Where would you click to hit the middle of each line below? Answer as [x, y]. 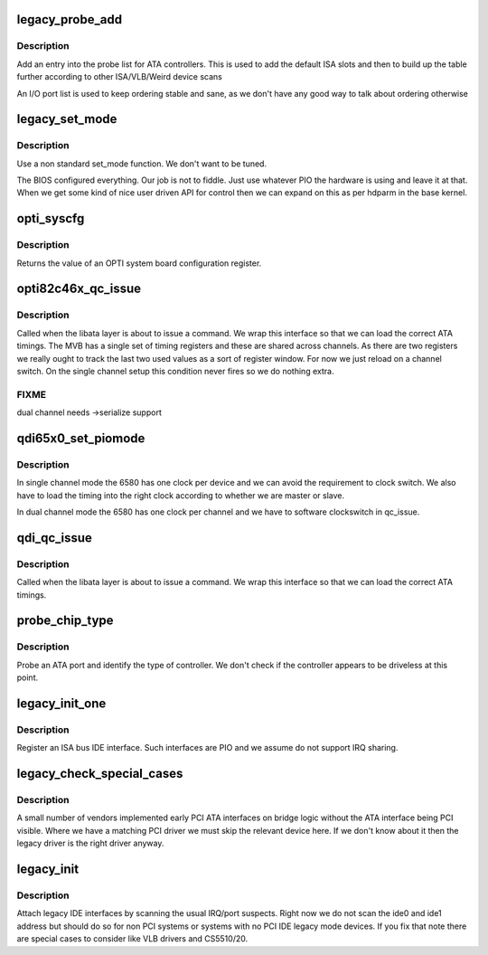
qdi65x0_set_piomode [81, 438]
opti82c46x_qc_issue [79, 289]
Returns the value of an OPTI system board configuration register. [139, 263]
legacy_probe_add [69, 19]
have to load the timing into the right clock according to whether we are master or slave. [181, 495]
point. [28, 677]
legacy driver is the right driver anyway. [90, 843]
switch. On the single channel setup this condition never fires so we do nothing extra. [175, 371]
